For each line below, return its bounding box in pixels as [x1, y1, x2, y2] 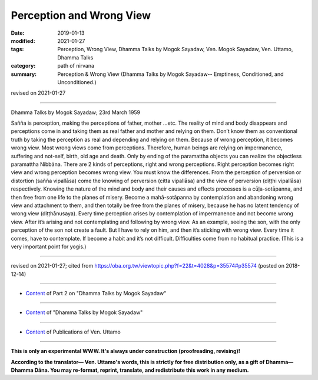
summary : [11, 71, 37, 78]
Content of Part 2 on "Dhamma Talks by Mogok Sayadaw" [25, 290, 167, 297]
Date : [11, 29, 25, 36]
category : [11, 62, 36, 69]
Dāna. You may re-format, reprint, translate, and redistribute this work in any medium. [34, 366, 250, 374]
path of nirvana [57, 62, 94, 69]
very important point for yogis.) [11, 243, 87, 250]
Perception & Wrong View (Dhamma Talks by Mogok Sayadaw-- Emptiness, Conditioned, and [57, 71, 284, 78]
